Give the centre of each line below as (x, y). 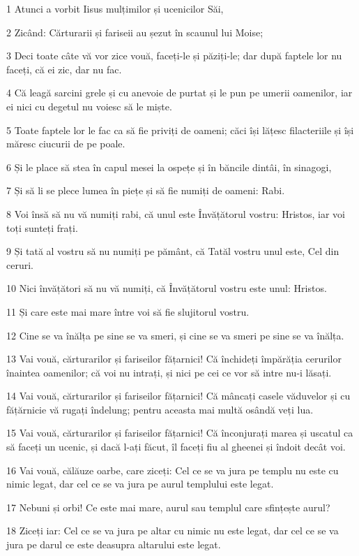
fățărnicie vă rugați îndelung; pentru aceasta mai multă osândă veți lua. (160, 409)
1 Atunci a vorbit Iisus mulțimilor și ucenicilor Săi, (115, 8)
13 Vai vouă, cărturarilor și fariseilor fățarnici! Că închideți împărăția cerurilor (174, 359)
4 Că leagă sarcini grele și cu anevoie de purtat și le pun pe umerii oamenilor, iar (179, 93)
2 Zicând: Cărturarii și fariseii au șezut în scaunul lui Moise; (135, 32)
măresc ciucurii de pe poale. (66, 144)
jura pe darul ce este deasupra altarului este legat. (114, 544)
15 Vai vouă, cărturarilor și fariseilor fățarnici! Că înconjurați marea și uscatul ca (180, 433)
